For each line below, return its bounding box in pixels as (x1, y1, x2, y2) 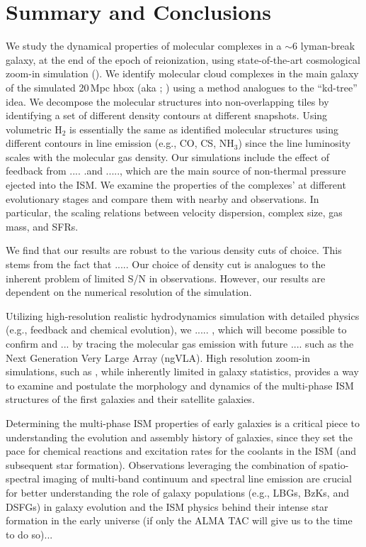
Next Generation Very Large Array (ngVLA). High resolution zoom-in (6, 350, 311, 365)
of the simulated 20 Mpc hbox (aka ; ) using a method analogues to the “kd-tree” (6, 79, 358, 94)
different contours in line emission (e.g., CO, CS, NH (6, 136, 234, 150)
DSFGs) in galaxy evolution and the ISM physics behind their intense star (6, 499, 328, 514)
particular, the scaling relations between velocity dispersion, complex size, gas (6, 205, 343, 220)
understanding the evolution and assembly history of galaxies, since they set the (6, 429, 353, 444)
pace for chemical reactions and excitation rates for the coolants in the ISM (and (6, 443, 357, 458)
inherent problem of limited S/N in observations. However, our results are (6, 270, 326, 285)
